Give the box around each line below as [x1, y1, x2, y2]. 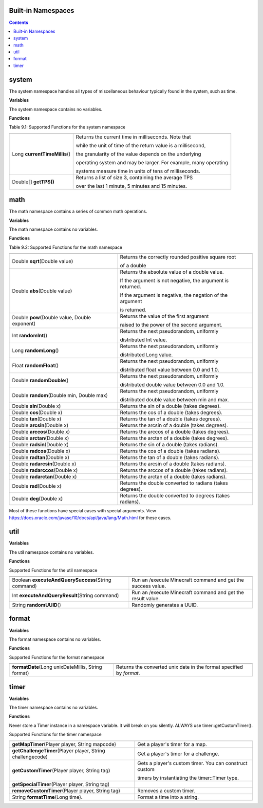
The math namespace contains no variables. [9, 226, 98, 232]
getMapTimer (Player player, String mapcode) [12, 741, 116, 747]
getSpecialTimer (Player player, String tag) [12, 781, 110, 787]
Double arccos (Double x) [12, 428, 70, 435]
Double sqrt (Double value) [12, 258, 73, 265]
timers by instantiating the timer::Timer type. [137, 774, 239, 781]
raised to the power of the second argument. [120, 322, 223, 328]
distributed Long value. [120, 351, 173, 358]
